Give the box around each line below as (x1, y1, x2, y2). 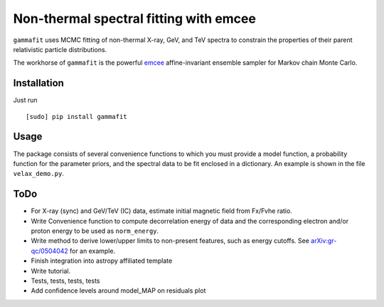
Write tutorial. (31, 266, 71, 275)
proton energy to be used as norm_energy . (31, 227, 159, 235)
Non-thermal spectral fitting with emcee (13, 11, 256, 26)
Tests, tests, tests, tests (31, 276, 100, 285)
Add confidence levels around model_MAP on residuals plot (31, 286, 206, 295)
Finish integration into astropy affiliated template (31, 256, 173, 265)
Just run (13, 96, 38, 105)
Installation (13, 77, 64, 89)
